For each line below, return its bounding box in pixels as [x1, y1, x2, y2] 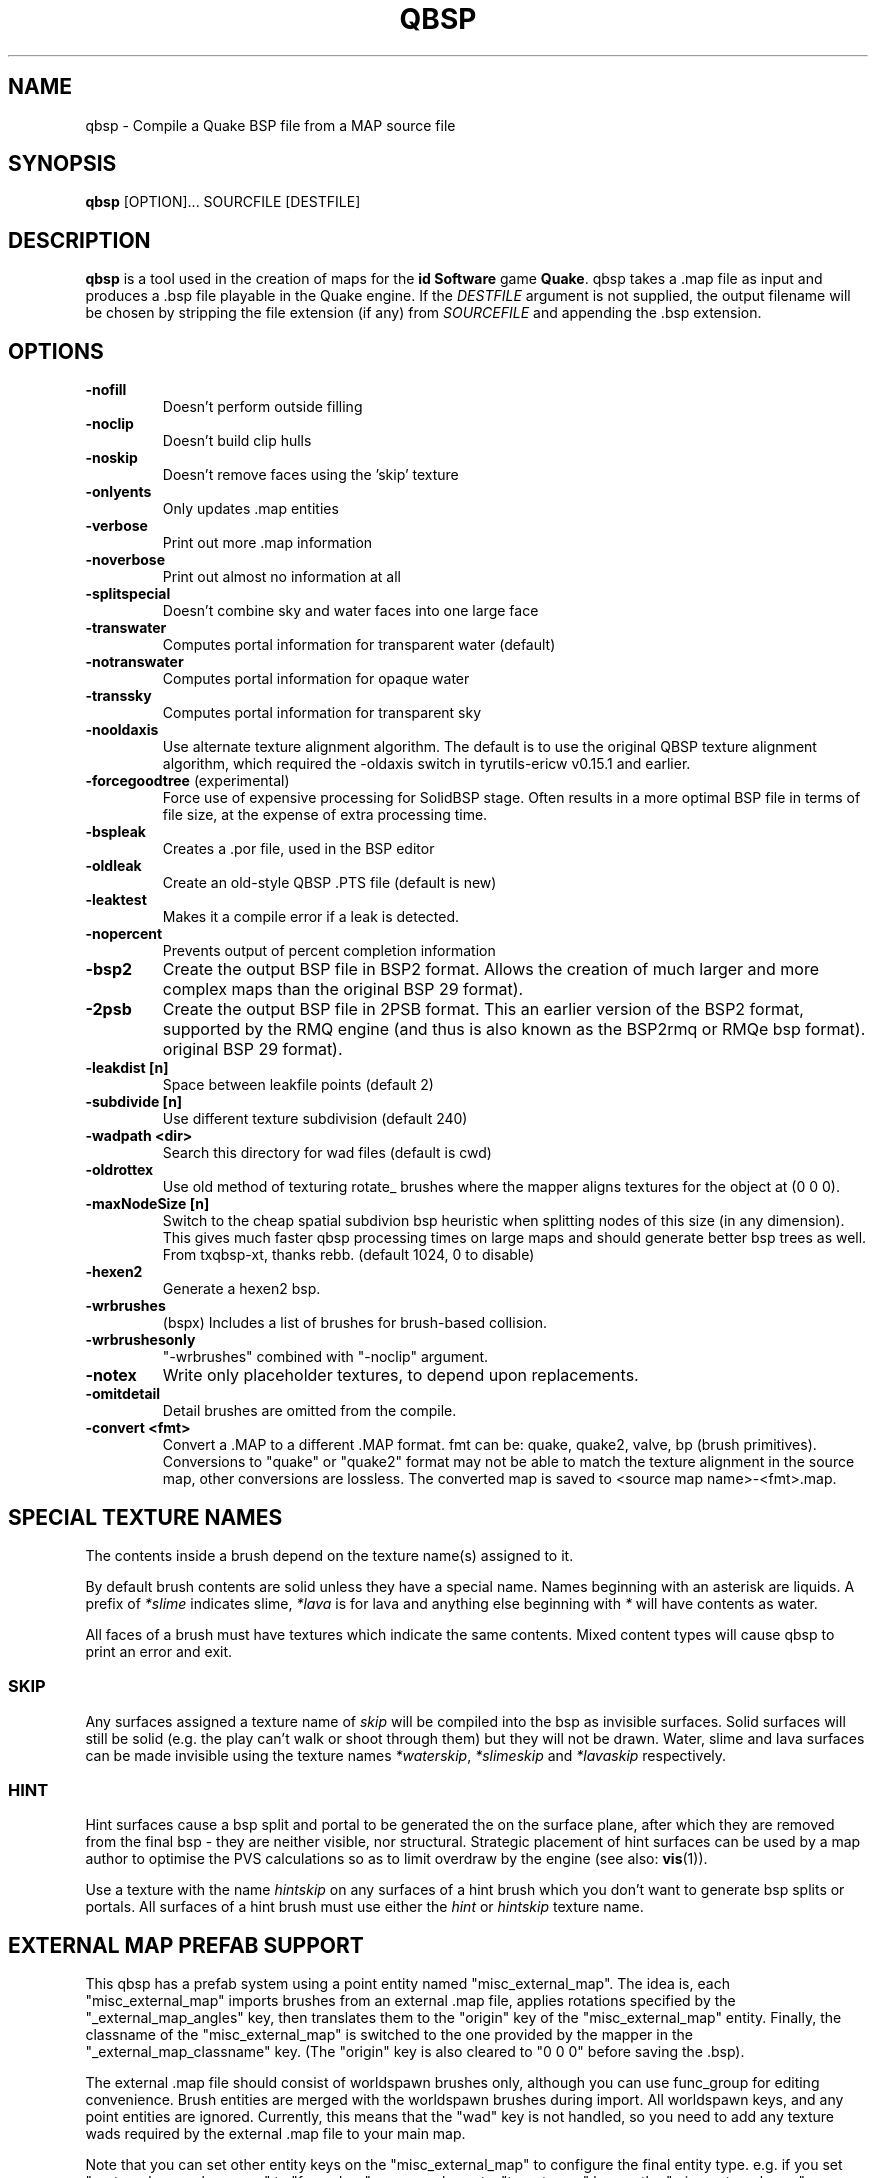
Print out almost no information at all [162, 568, 401, 586]
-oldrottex [85, 1161, 154, 1179]
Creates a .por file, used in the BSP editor [162, 840, 435, 858]
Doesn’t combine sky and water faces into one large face [162, 602, 539, 620]
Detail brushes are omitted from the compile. [162, 1402, 457, 1420]
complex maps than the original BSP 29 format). [162, 979, 524, 1000]
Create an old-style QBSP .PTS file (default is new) [162, 874, 497, 892]
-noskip [85, 449, 138, 467]
